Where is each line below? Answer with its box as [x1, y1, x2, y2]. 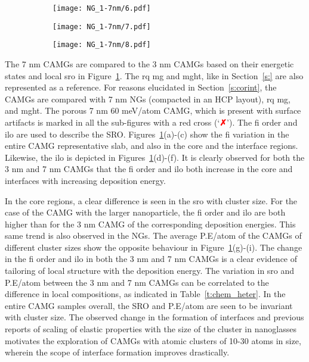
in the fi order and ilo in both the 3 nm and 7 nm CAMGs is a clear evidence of [5, 252, 298, 265]
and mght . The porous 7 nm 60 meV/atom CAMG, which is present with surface [5, 104, 301, 117]
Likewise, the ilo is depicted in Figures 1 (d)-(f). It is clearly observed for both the [5, 151, 305, 163]
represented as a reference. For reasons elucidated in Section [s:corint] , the [5, 81, 277, 93]
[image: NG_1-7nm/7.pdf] [52, 22, 151, 31]
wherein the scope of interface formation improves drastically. [5, 346, 230, 358]
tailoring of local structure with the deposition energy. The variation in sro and [5, 264, 295, 277]
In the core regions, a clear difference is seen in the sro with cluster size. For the [5, 194, 298, 207]
